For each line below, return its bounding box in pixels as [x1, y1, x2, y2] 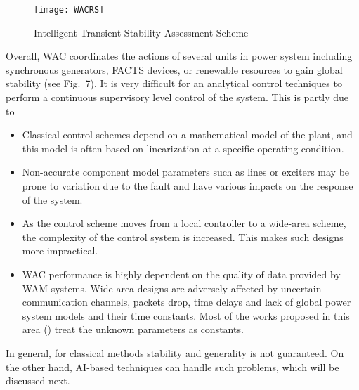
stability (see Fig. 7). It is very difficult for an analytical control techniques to [6, 76, 342, 91]
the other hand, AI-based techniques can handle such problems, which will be [6, 359, 339, 374]
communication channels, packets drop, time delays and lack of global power [22, 294, 351, 309]
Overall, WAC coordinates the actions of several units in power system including [6, 48, 353, 63]
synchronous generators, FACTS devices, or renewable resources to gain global [6, 62, 343, 77]
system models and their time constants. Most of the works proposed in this [22, 308, 350, 323]
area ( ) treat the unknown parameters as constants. [22, 322, 244, 337]
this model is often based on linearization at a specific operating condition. [22, 141, 344, 155]
